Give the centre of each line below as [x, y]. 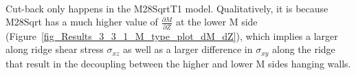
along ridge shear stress [55, 49]
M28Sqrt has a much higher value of [82, 22]
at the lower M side [216, 22]
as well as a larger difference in [188, 49]
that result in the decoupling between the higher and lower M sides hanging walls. [178, 63]
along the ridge [304, 49]
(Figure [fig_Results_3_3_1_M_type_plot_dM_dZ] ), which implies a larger [172, 35]
